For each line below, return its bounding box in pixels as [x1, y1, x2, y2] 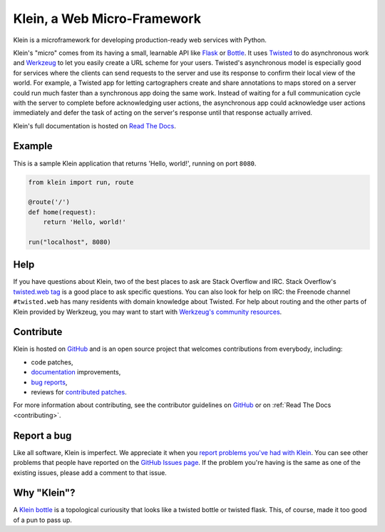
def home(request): [28, 208, 96, 216]
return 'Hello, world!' [43, 218, 126, 226]
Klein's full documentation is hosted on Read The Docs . [13, 121, 176, 130]
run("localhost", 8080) [28, 237, 112, 246]
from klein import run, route [28, 178, 134, 186]
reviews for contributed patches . [31, 388, 128, 397]
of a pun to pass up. [13, 516, 73, 524]
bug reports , [31, 378, 68, 387]
